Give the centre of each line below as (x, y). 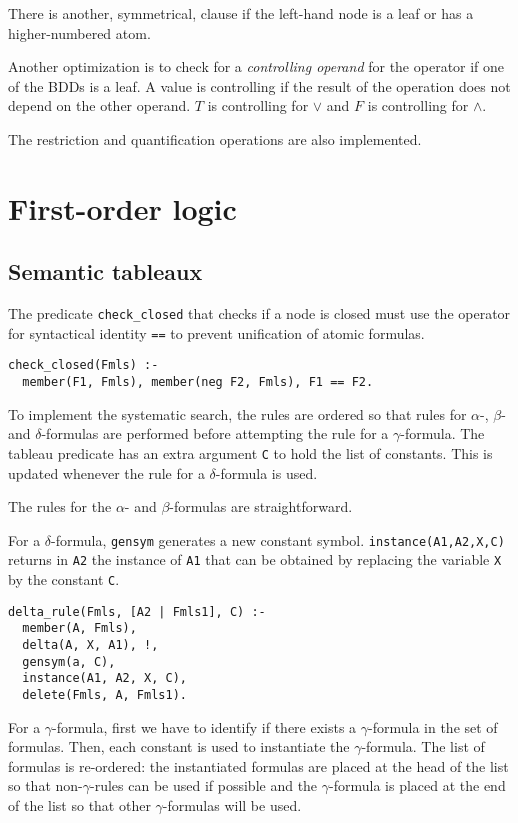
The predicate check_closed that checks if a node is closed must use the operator (259, 313)
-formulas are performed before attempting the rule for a (215, 433)
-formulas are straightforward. (261, 506)
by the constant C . (64, 579)
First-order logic (122, 207)
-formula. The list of (423, 746)
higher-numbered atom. (79, 32)
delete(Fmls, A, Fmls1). (104, 695)
